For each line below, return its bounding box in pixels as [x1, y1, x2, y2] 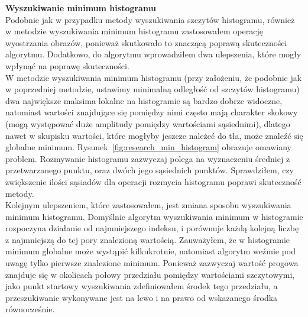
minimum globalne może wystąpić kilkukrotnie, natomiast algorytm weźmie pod [5, 245, 296, 257]
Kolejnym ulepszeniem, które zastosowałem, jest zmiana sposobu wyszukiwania [5, 199, 291, 211]
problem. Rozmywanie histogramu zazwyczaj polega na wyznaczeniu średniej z [5, 152, 290, 164]
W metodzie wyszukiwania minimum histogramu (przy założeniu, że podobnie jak [5, 71, 302, 83]
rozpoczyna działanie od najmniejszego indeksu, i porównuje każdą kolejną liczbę [5, 222, 299, 234]
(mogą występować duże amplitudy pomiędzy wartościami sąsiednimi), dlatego [5, 117, 290, 130]
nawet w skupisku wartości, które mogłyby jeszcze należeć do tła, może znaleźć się [5, 129, 303, 141]
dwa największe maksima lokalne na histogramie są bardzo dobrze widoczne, [5, 94, 283, 106]
